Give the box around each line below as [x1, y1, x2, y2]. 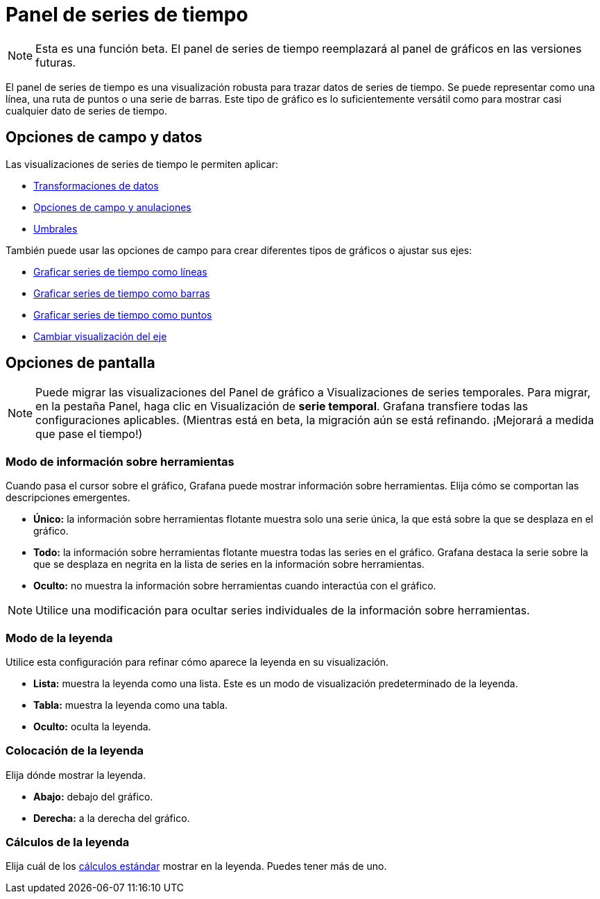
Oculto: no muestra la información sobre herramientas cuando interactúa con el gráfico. [33, 580, 436, 592]
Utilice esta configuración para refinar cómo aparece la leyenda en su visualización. [6, 655, 389, 668]
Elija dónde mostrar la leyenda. [6, 768, 146, 781]
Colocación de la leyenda [6, 743, 144, 758]
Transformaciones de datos [33, 179, 159, 192]
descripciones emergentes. [6, 491, 130, 504]
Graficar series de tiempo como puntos [33, 308, 212, 321]
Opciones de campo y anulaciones [33, 201, 191, 213]
